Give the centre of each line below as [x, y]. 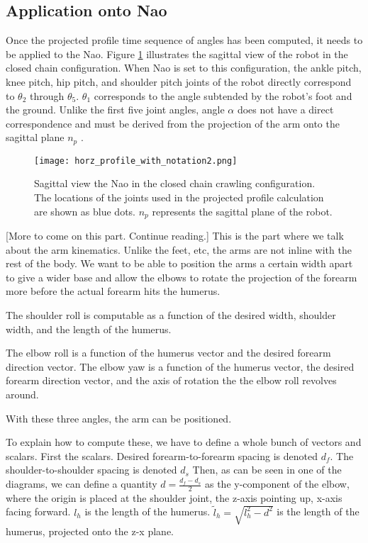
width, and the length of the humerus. [89, 329]
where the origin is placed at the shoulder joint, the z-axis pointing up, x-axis [174, 497]
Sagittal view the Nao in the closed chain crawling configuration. [175, 183]
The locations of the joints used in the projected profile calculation [179, 197]
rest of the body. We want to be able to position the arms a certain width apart [179, 263]
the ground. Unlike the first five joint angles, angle [115, 110]
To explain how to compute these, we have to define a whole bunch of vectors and [184, 442]
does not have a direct [285, 110]
